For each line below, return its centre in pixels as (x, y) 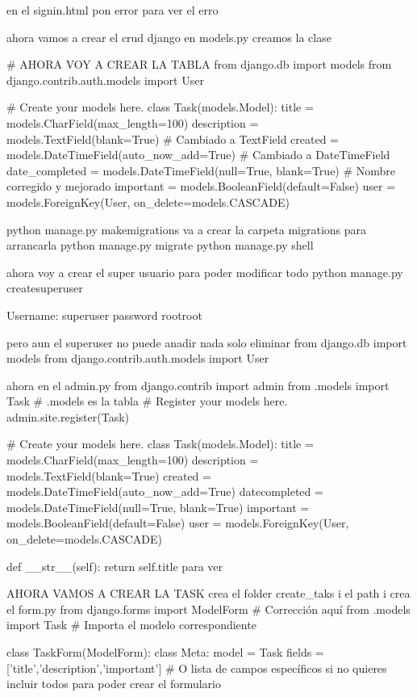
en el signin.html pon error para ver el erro (113, 10)
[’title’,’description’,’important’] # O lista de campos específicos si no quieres (197, 668)
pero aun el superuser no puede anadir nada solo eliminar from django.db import (207, 342)
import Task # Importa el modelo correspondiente (131, 625)
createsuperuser (45, 288)
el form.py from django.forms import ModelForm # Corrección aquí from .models (208, 609)
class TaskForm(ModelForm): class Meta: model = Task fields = (165, 652)
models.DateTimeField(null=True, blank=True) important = (158, 507)
